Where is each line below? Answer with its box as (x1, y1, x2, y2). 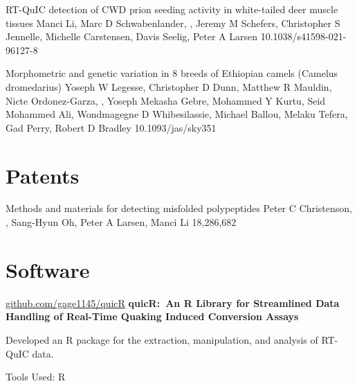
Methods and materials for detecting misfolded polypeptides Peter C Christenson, (6, 201, 352, 216)
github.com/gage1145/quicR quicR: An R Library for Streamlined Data (6, 295, 340, 310)
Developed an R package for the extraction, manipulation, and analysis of (6, 332, 318, 346)
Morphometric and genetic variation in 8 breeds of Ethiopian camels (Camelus (6, 66, 338, 80)
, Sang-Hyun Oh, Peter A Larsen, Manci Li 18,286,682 (6, 215, 237, 229)
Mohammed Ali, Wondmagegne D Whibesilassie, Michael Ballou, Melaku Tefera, (6, 107, 348, 121)
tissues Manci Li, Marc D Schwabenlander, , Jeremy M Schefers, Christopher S (6, 15, 340, 30)
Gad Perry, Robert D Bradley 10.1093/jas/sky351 (6, 120, 217, 134)
